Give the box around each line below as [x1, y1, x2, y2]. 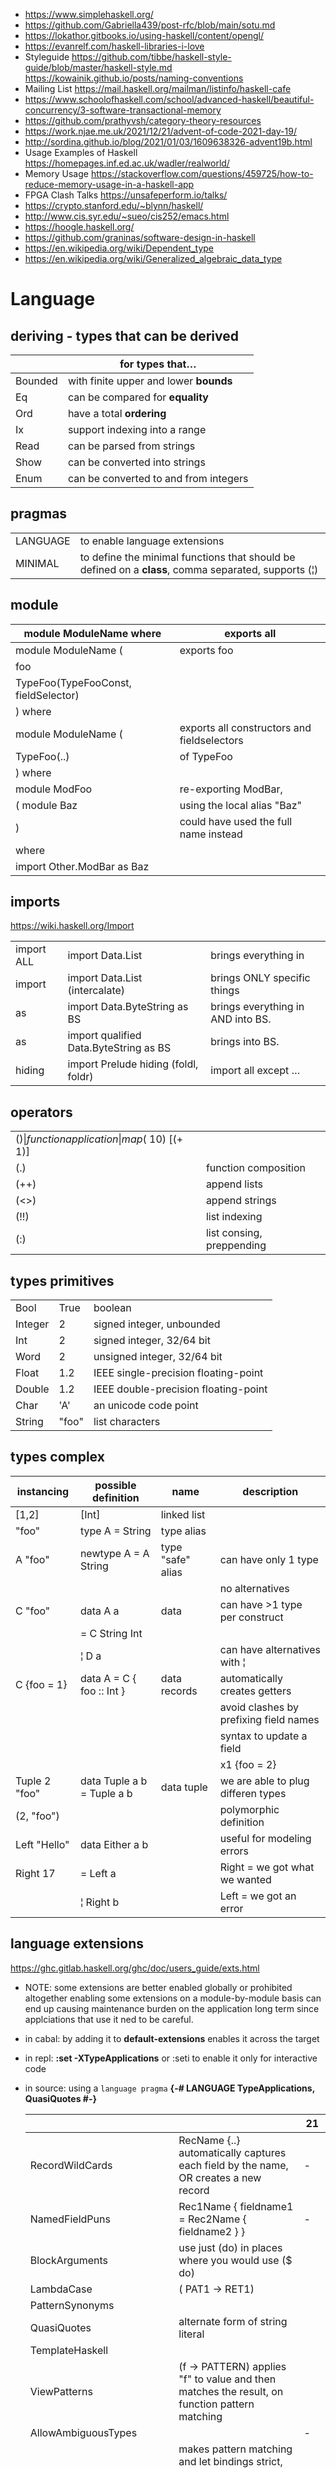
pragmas [10, 505, 68, 523]
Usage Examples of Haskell [24, 147, 138, 158]
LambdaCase [29, 2282, 93, 2296]
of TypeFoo [179, 749, 233, 763]
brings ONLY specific [210, 971, 311, 985]
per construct [219, 1610, 284, 1624]
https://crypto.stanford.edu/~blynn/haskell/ [24, 200, 204, 211]
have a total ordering [67, 407, 167, 420]
